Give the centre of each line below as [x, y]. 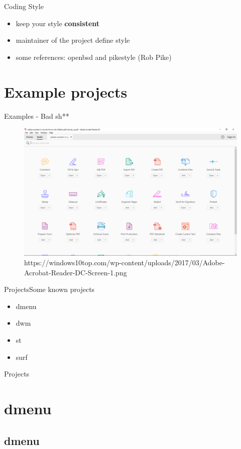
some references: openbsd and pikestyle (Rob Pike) [94, 57]
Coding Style [24, 6]
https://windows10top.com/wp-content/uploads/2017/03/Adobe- [125, 263]
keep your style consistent [58, 23]
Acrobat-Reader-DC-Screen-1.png [76, 272]
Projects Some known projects [49, 289]
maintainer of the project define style [73, 40]
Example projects [66, 91]
